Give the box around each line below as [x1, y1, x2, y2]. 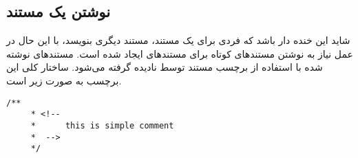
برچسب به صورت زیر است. [6, 73, 122, 87]
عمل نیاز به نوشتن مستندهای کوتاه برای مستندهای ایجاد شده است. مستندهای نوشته [6, 46, 353, 60]
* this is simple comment [30, 120, 174, 131]
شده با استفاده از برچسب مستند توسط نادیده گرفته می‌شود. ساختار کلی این [6, 60, 323, 74]
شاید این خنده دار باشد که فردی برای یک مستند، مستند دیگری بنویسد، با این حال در [6, 33, 350, 47]
